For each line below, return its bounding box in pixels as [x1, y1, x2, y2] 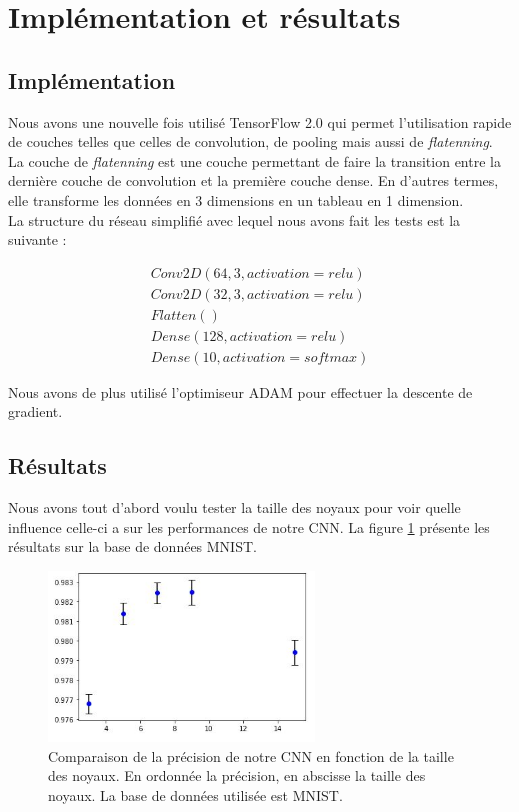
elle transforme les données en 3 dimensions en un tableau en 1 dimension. [8, 189, 464, 210]
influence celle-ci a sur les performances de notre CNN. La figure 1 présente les [8, 516, 490, 537]
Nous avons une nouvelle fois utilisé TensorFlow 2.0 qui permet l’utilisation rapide [8, 111, 512, 132]
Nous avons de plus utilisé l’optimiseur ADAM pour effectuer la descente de [8, 381, 473, 402]
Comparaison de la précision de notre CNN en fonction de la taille [48, 745, 454, 766]
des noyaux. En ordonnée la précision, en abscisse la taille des [48, 765, 426, 786]
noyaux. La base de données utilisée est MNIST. [48, 785, 343, 806]
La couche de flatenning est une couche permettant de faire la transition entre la [8, 150, 501, 171]
